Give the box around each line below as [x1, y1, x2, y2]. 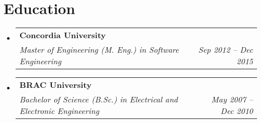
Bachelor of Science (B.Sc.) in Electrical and [19, 93, 178, 105]
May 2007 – [211, 93, 253, 105]
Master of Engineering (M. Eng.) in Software [19, 44, 179, 56]
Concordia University [19, 29, 106, 41]
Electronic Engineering [19, 105, 100, 117]
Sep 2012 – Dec [198, 44, 253, 56]
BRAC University [19, 79, 92, 91]
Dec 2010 [220, 105, 253, 117]
